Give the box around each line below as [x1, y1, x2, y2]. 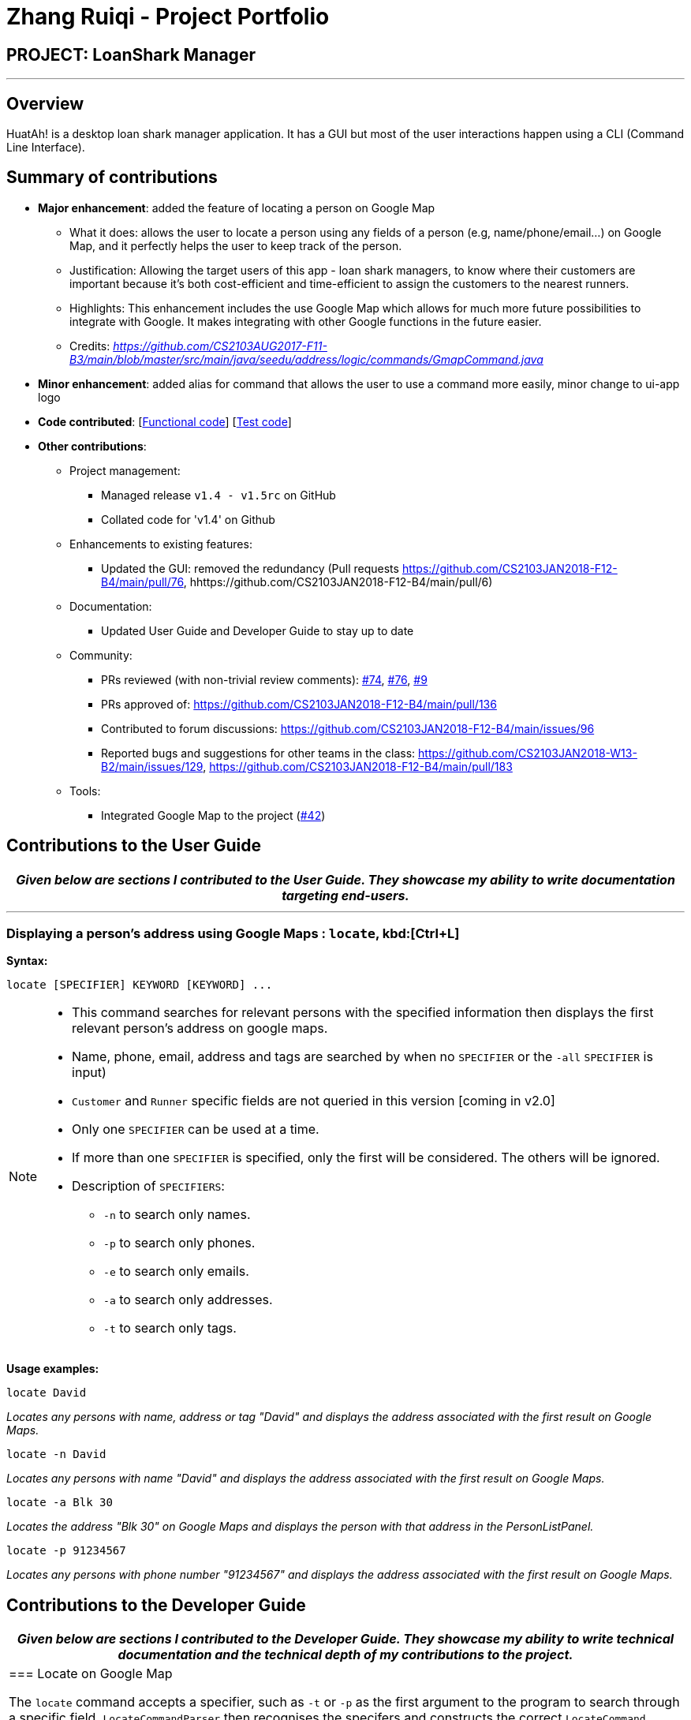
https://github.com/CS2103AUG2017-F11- [113, 338, 327, 353]
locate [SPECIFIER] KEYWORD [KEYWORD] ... [6, 978, 273, 992]
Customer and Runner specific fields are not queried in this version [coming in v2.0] [72, 1093, 555, 1109]
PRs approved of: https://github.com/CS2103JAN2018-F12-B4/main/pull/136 [101, 697, 497, 711]
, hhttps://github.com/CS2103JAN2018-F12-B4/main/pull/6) [183, 574, 493, 589]
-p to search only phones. [103, 1235, 256, 1251]
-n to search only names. [103, 1206, 251, 1223]
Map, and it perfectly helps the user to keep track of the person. [69, 238, 402, 252]
